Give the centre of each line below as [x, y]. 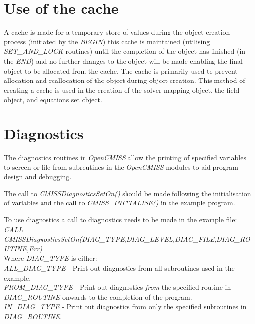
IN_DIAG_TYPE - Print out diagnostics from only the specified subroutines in [125, 306]
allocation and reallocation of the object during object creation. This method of [125, 80]
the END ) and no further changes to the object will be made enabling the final [123, 61]
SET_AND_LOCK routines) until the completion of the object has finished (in [125, 51]
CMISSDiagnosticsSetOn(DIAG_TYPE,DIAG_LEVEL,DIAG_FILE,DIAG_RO [127, 239]
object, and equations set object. [53, 100]
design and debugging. [38, 177]
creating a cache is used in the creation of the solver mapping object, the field [122, 90]
